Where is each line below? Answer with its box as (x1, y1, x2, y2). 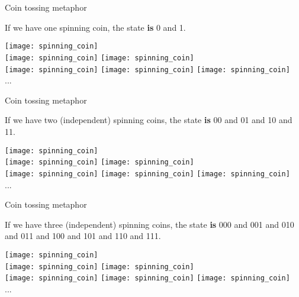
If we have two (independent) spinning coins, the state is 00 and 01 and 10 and (5, 114, 292, 126)
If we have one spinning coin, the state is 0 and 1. (5, 21, 186, 33)
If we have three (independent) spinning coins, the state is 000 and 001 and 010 (5, 218, 294, 230)
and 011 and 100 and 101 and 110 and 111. (5, 230, 161, 242)
